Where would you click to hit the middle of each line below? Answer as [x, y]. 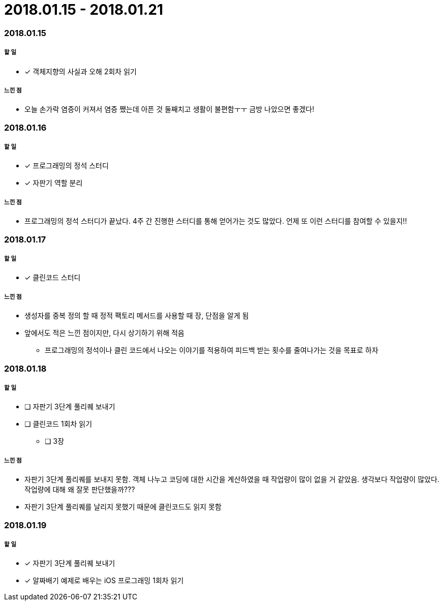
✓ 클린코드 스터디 [53, 278]
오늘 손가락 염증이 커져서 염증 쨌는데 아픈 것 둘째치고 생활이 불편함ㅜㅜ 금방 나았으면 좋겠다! [169, 109]
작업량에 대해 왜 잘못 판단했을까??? [80, 490]
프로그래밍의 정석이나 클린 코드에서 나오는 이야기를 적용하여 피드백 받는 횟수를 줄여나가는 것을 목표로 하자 [212, 350]
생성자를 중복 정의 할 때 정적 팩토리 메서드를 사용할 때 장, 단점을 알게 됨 [137, 316]
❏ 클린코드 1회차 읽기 [58, 424]
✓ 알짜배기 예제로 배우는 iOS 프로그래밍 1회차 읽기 [104, 581]
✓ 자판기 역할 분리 [54, 183]
